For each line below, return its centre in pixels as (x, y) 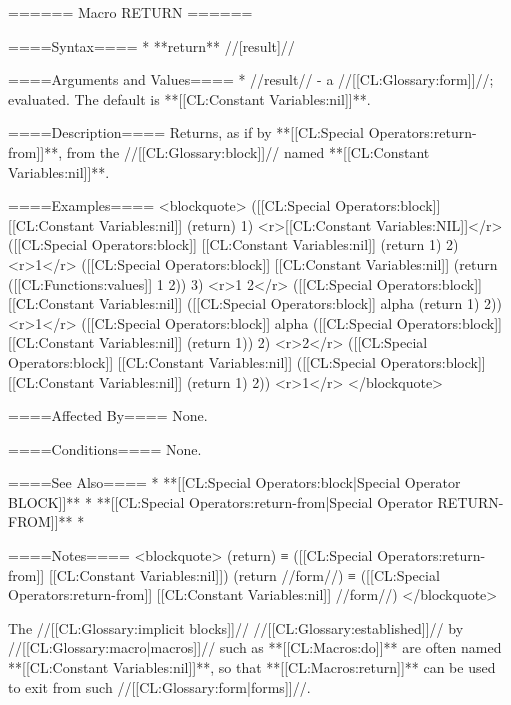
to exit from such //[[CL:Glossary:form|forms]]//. (159, 686)
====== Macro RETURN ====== (130, 12)
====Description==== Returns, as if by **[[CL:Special (186, 132)
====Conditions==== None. (105, 448)
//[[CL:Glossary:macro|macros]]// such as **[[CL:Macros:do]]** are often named (255, 647)
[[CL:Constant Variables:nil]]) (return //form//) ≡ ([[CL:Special (244, 574)
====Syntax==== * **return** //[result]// (151, 45)
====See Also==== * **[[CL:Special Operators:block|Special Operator (234, 482)
